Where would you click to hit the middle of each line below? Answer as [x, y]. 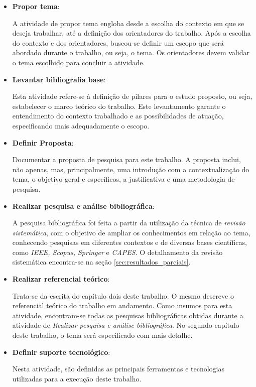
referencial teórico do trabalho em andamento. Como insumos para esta [122, 305]
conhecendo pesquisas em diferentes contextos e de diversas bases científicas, [130, 242]
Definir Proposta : [43, 142]
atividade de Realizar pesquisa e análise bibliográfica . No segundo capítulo [126, 325]
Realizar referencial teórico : [61, 279]
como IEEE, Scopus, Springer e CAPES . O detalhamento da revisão [117, 252]
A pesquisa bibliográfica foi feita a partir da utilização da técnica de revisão [129, 223]
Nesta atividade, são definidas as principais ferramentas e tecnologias [118, 369]
